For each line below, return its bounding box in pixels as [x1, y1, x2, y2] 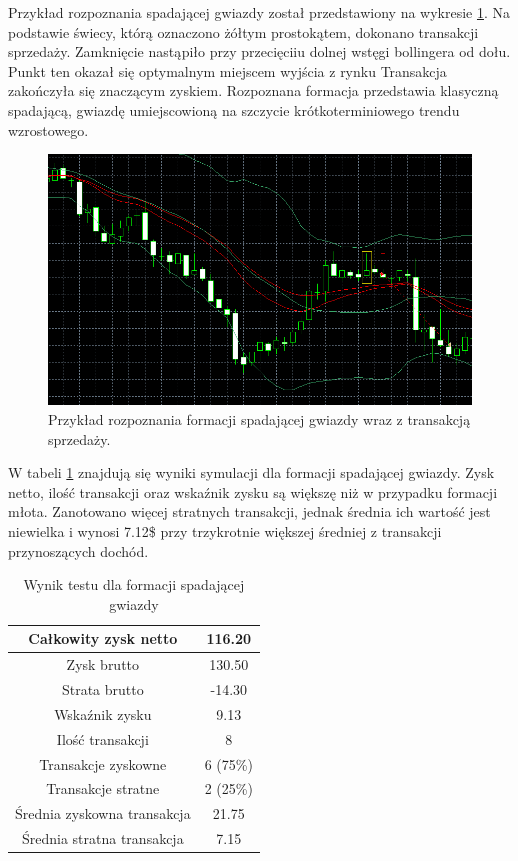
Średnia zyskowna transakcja [15, 803, 191, 824]
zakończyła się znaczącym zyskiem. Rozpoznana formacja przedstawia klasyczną [8, 80, 499, 101]
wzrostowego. [8, 119, 89, 140]
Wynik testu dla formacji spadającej [23, 574, 245, 595]
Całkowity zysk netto [28, 628, 178, 649]
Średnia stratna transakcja [21, 828, 184, 849]
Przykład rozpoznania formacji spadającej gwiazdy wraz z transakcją [48, 408, 471, 429]
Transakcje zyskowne [39, 753, 167, 774]
